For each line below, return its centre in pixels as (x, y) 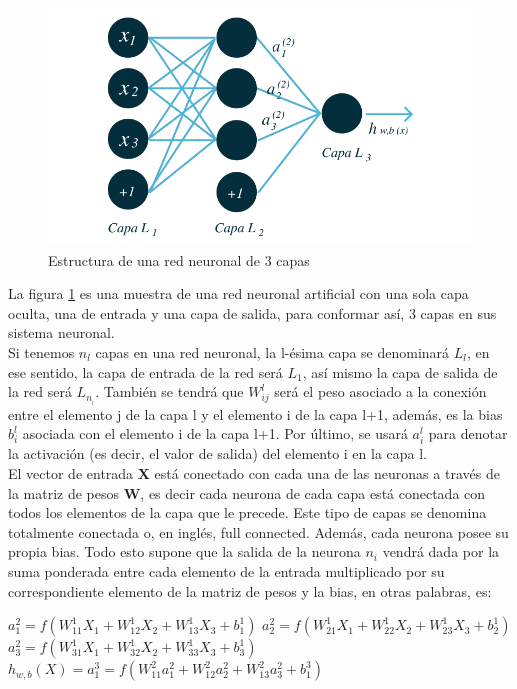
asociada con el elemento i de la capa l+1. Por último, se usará (215, 433)
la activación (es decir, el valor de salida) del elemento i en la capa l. (218, 453)
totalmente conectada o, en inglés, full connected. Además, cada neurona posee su (258, 531)
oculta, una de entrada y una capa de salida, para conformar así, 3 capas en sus (252, 312)
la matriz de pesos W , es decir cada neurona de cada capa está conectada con (247, 492)
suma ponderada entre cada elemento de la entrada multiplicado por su (226, 571)
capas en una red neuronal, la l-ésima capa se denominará (272, 351)
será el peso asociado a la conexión (380, 391)
